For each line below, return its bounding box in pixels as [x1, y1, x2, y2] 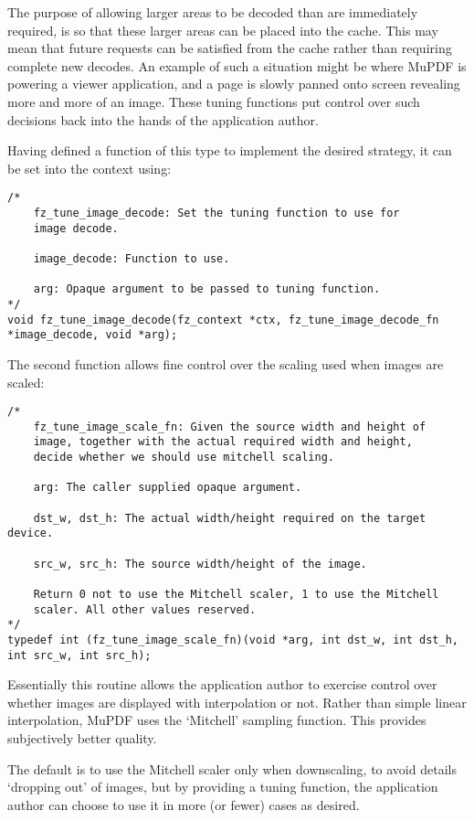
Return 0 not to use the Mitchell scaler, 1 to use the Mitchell [33, 587, 439, 601]
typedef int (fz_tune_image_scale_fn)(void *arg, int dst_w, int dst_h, [7, 633, 458, 646]
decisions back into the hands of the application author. [7, 110, 319, 129]
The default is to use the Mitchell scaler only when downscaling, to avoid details [7, 759, 457, 778]
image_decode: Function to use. [33, 251, 230, 265]
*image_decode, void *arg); [7, 328, 178, 342]
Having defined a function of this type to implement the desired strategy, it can [7, 141, 452, 160]
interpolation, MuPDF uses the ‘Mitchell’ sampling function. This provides [7, 710, 427, 730]
